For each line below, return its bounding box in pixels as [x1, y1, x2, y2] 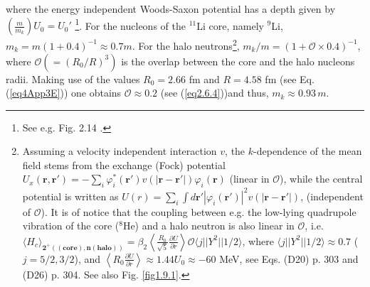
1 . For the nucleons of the [75, 16, 186, 33]
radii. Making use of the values [6, 71, 140, 86]
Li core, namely [196, 18, 264, 33]
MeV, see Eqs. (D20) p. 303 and [219, 251, 359, 266]
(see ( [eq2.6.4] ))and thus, [160, 85, 269, 100]
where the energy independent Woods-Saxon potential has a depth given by [6, 1, 336, 16]
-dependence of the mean [253, 143, 362, 158]
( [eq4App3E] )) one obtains [6, 85, 122, 100]
